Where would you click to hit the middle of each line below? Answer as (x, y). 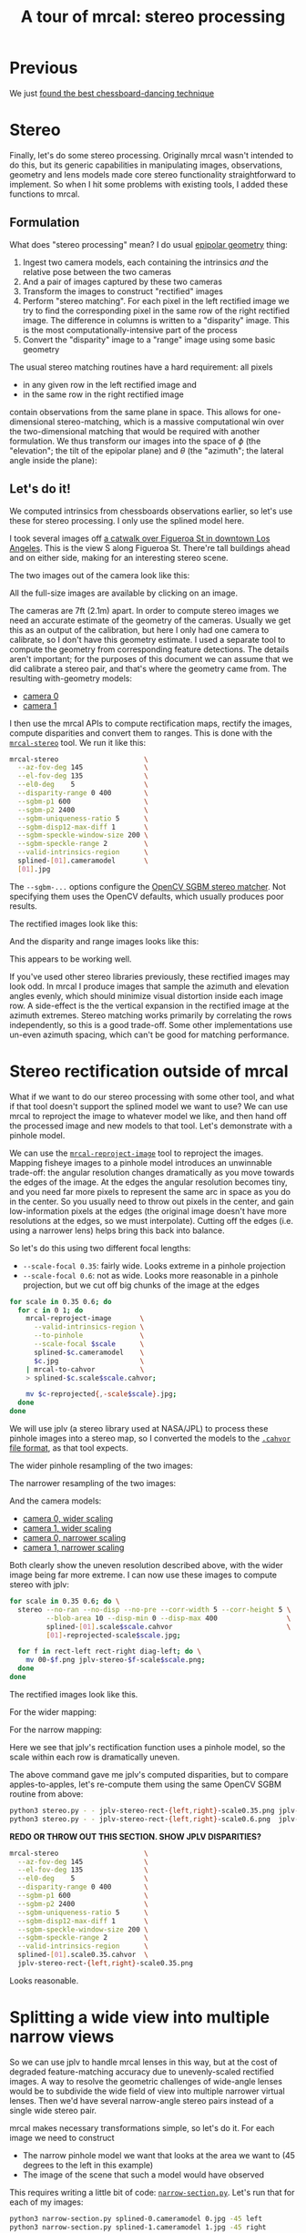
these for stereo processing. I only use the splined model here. (127, 520)
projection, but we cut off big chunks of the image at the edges (141, 1285)
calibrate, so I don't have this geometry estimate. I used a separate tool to (148, 639)
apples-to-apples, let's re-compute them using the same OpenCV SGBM (146, 1784)
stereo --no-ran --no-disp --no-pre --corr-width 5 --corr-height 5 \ (154, 1609)
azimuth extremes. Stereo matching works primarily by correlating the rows (151, 1015)
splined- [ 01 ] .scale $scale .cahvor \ (168, 1626)
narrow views (62, 2037)
